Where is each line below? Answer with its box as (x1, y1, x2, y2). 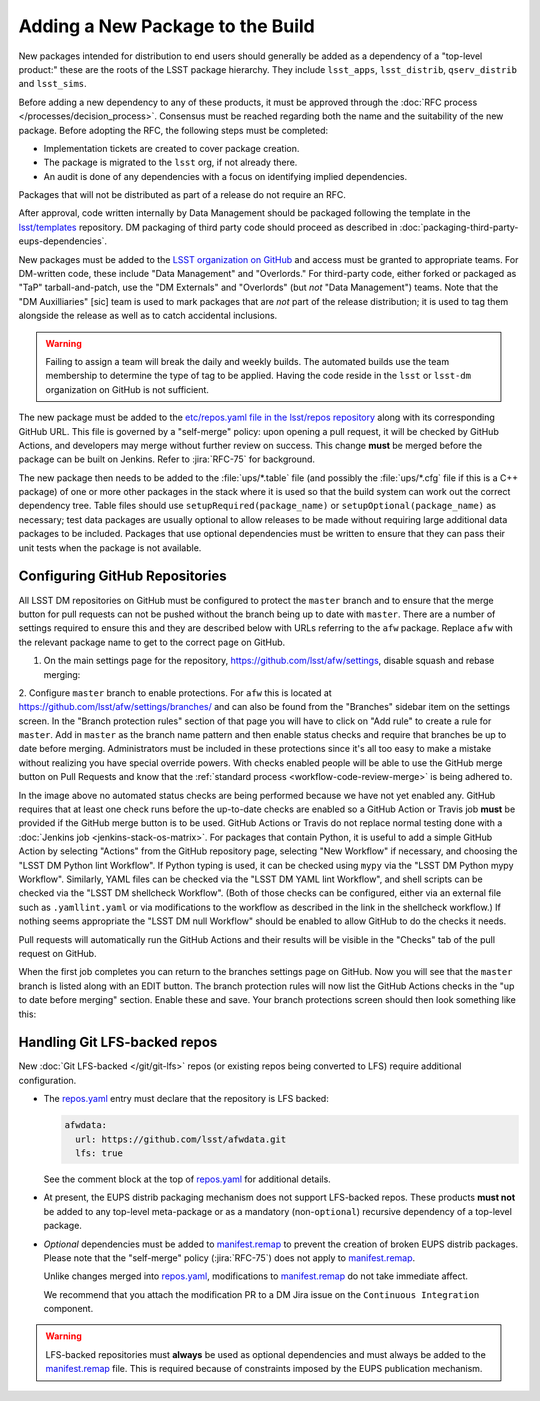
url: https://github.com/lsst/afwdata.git (75, 1133, 287, 1145)
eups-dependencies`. (18, 235, 108, 247)
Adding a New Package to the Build (18, 15, 315, 37)
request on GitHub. (18, 947, 97, 959)
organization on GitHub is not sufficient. (45, 383, 210, 395)
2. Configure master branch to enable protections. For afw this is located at (18, 686, 332, 699)
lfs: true (75, 1147, 124, 1159)
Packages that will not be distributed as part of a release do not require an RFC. (18, 189, 347, 201)
